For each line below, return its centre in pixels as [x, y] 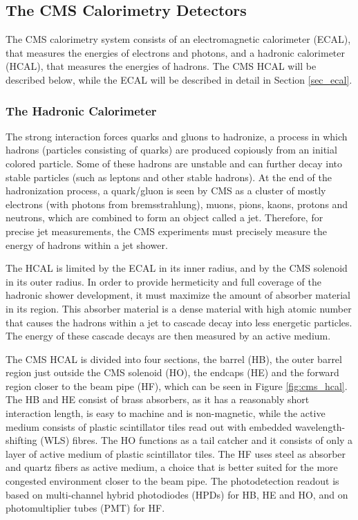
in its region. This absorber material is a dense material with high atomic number [179, 308]
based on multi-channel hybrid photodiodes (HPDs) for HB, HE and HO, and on [177, 494]
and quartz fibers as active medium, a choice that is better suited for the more [172, 467]
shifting [21, 440]
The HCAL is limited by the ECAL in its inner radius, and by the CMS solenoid [177, 268]
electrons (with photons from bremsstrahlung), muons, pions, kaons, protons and [177, 204]
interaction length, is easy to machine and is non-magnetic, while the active [166, 413]
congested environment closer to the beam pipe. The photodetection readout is [172, 481]
